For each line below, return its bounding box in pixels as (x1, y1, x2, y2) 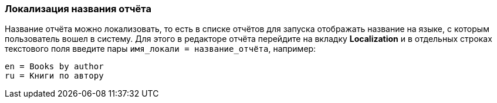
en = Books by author (5, 62, 104, 72)
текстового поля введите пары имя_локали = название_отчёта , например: (5, 44, 316, 54)
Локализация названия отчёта (5, 3, 151, 15)
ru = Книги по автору (5, 71, 104, 81)
